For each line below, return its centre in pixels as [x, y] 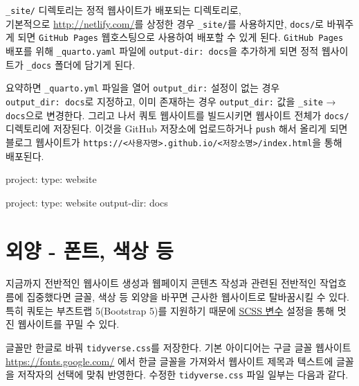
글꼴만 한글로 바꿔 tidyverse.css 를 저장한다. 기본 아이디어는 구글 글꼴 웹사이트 [178, 347]
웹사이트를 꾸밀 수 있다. [68, 324]
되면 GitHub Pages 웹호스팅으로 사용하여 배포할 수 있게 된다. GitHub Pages [181, 37]
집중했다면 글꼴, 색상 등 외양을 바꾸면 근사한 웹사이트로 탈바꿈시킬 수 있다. [188, 297]
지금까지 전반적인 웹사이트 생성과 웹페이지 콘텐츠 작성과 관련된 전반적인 [161, 283]
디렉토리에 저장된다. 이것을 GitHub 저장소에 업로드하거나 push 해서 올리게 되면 [177, 129]
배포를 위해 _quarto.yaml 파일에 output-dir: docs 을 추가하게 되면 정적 [162, 50]
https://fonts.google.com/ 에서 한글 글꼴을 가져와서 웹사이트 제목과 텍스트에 [169, 361]
